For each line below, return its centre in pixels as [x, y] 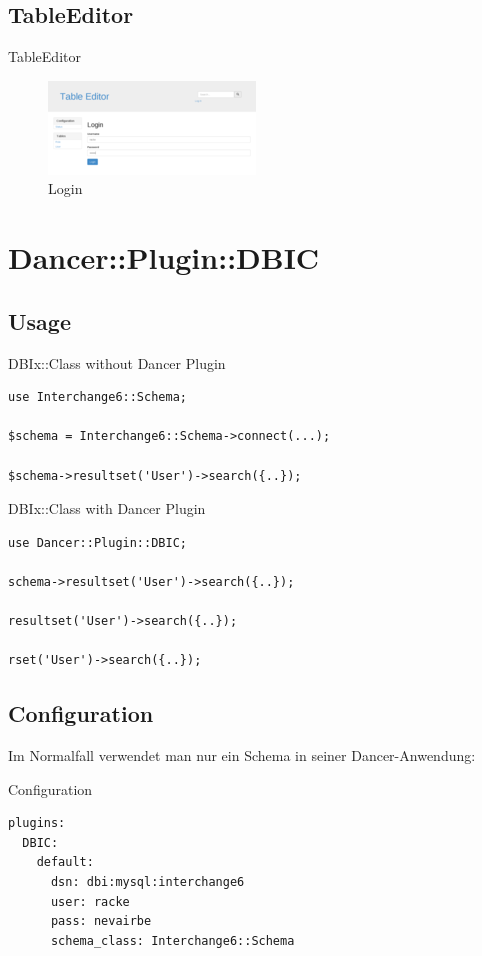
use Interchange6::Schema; [97, 397]
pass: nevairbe [101, 921]
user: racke [90, 901]
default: [65, 862]
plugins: [37, 823]
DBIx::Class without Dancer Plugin [117, 362]
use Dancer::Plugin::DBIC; [97, 542]
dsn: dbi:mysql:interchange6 [147, 882]
